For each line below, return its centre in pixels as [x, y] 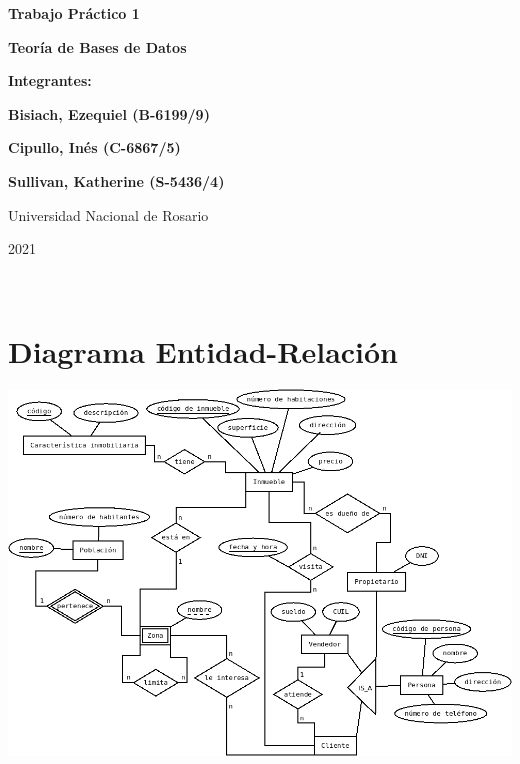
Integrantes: [50, 80]
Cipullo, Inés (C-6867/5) [94, 147]
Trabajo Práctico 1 [74, 13]
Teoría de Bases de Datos [97, 46]
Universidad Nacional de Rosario [108, 214]
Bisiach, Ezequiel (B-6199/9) [109, 113]
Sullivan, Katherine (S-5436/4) [116, 180]
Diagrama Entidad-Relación [203, 350]
